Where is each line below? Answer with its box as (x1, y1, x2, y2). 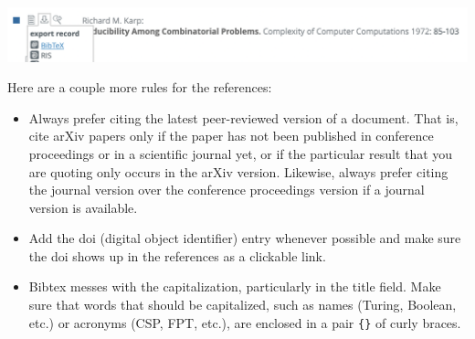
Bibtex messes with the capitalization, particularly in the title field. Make (28, 277, 441, 296)
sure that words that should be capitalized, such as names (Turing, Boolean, (28, 295, 457, 314)
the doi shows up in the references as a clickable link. (28, 246, 326, 265)
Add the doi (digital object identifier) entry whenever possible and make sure (28, 228, 461, 248)
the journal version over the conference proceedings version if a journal (28, 180, 425, 199)
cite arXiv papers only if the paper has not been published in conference (28, 126, 434, 145)
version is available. (28, 197, 138, 217)
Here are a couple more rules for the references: (7, 78, 272, 97)
